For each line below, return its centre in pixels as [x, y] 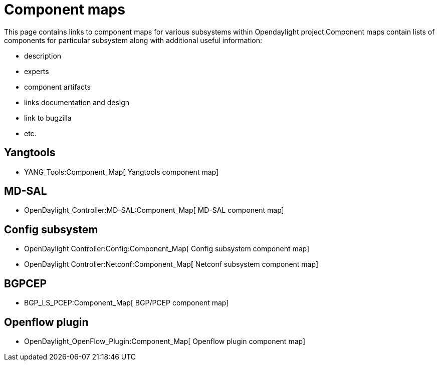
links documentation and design [77, 102]
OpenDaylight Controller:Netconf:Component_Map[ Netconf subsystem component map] [171, 264]
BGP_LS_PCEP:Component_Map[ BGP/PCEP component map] [127, 303]
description [43, 56]
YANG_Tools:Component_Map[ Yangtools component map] [122, 172]
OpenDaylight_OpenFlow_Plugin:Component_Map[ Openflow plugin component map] [165, 341]
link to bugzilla [48, 118]
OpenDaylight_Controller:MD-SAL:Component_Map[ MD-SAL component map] [154, 210]
